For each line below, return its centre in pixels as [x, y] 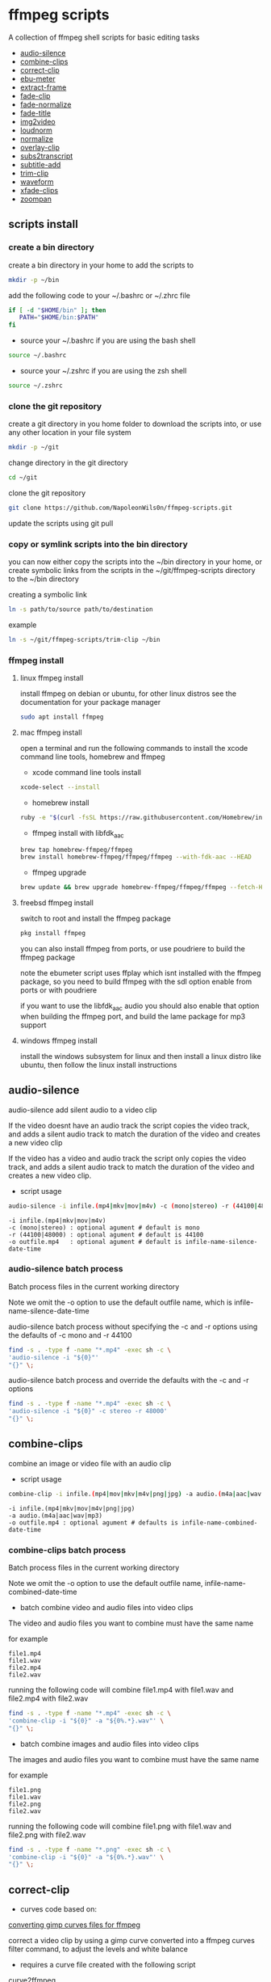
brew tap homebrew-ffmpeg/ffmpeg [76, 850]
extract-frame [43, 87]
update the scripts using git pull [61, 523]
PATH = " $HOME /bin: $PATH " [59, 318]
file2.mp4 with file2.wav [48, 1698]
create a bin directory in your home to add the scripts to [101, 265]
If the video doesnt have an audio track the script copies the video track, [129, 1125]
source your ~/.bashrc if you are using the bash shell [108, 340]
